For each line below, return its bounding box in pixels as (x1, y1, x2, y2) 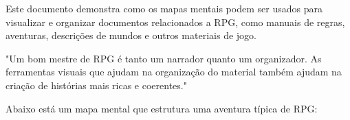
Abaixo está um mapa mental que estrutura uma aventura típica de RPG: (6, 101, 318, 115)
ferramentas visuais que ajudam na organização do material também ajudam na (6, 64, 342, 79)
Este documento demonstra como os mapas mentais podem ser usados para (6, 1, 322, 15)
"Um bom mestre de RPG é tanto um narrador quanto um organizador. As (6, 51, 322, 65)
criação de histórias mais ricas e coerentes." (6, 77, 187, 92)
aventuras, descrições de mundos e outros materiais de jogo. (6, 28, 256, 43)
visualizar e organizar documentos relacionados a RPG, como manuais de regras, (6, 14, 345, 29)
